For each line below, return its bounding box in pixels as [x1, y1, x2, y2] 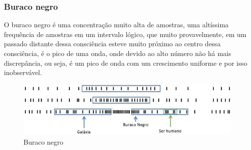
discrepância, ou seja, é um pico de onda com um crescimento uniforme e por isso [4, 57, 248, 68]
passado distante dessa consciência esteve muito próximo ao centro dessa [4, 38, 221, 49]
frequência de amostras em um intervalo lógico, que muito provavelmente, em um [4, 29, 247, 39]
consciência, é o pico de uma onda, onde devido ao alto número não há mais [4, 48, 231, 58]
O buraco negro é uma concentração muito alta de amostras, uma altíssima [4, 19, 229, 30]
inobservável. [4, 67, 42, 77]
